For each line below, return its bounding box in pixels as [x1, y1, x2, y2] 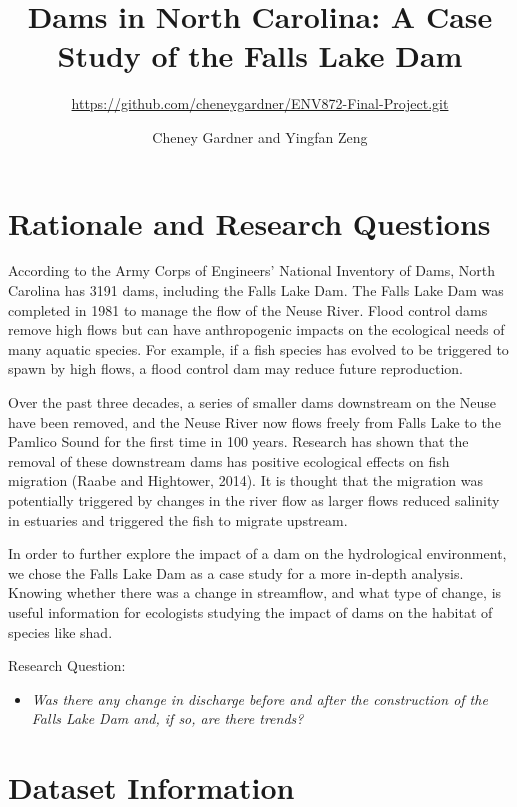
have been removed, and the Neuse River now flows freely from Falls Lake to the [8, 411, 501, 432]
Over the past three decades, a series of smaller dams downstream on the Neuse [8, 392, 496, 412]
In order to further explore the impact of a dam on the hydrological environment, [8, 543, 507, 564]
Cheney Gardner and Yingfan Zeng [152, 126, 368, 147]
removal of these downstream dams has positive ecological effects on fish [8, 450, 450, 471]
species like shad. [8, 621, 113, 642]
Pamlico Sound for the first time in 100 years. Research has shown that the [8, 431, 469, 452]
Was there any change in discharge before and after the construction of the [31, 688, 488, 709]
